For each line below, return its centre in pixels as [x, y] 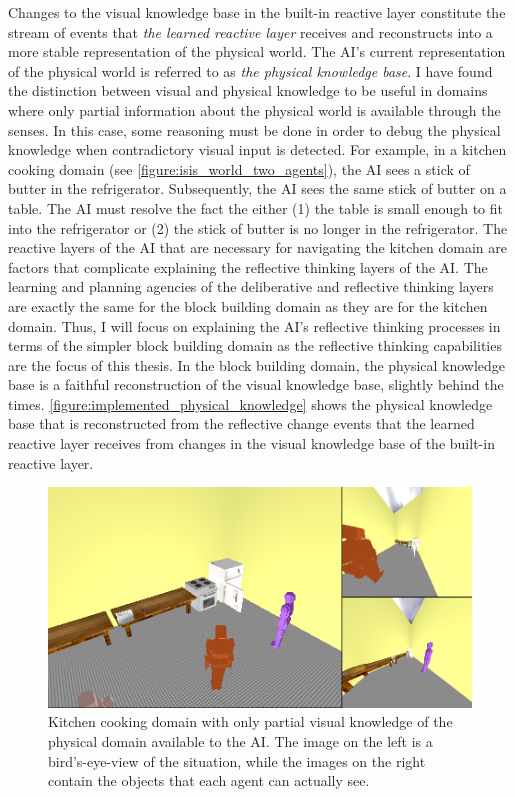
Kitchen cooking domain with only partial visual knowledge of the [250, 721]
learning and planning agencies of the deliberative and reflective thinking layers [251, 286]
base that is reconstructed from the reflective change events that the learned [241, 423]
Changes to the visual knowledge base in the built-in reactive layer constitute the [257, 12]
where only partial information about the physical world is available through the [254, 109]
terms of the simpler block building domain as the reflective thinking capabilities [255, 345]
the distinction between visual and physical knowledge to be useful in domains [248, 90]
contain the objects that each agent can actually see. [209, 780]
